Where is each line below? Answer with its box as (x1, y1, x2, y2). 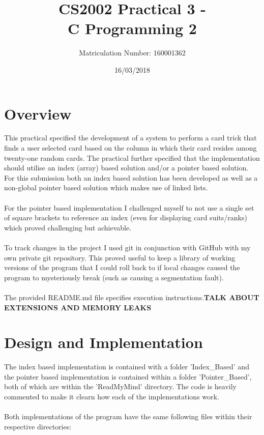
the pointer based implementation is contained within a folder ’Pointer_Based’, (4, 371, 252, 382)
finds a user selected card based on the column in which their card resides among (4, 142, 257, 153)
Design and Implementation (4, 332, 203, 353)
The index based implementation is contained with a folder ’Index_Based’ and (4, 361, 249, 372)
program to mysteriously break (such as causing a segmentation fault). (4, 272, 224, 282)
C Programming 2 (68, 18, 197, 39)
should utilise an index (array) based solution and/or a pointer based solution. (4, 162, 249, 173)
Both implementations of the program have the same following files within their (4, 411, 252, 422)
